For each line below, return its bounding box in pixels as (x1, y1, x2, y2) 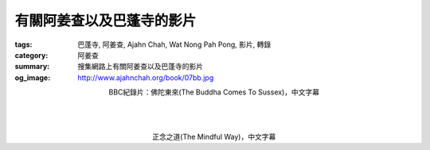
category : (14, 50, 49, 60)
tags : (14, 40, 33, 49)
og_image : (14, 72, 51, 83)
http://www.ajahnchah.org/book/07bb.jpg (77, 72, 214, 83)
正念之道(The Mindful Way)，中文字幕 (152, 132, 276, 141)
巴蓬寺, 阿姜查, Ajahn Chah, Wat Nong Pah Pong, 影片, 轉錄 (77, 40, 272, 49)
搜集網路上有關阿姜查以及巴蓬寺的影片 (77, 62, 203, 71)
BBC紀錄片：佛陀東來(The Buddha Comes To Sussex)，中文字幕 (108, 87, 320, 97)
